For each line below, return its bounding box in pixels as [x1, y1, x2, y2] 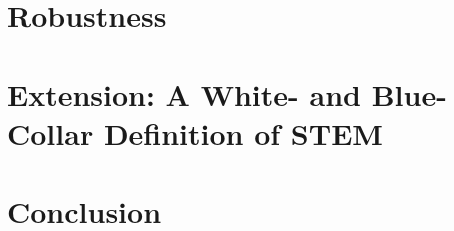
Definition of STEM [103, 112, 383, 153]
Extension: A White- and [7, 73, 361, 114]
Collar [7, 112, 94, 153]
